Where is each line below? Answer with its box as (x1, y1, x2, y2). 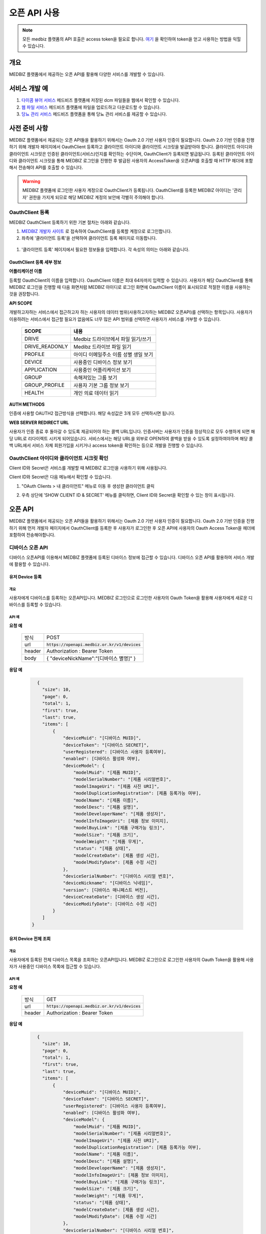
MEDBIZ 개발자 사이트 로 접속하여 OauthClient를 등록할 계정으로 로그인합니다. (21, 229, 172, 234)
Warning (22, 178, 40, 184)
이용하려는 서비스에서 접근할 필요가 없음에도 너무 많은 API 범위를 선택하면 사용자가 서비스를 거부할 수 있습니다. (9, 316, 221, 322)
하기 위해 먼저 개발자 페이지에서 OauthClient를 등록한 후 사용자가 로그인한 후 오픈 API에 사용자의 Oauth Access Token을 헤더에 (9, 525, 255, 531)
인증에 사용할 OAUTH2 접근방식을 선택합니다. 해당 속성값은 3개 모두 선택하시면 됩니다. (9, 410, 176, 417)
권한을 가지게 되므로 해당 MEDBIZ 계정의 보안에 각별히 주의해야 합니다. (29, 194, 165, 200)
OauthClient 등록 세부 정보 (9, 259, 62, 265)
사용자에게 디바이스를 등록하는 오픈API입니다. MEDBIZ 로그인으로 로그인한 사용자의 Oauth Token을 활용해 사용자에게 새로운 (9, 595, 248, 601)
